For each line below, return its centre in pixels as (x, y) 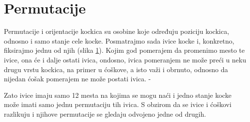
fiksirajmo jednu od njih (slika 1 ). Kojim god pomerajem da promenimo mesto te (124, 50)
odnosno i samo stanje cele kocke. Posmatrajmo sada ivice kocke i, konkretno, (119, 40)
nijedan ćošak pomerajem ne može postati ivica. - (78, 79)
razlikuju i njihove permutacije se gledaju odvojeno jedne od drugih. (105, 114)
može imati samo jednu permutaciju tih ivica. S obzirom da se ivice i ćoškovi (118, 104)
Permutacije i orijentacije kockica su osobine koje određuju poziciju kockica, (117, 31)
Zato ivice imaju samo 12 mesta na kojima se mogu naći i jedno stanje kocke (118, 95)
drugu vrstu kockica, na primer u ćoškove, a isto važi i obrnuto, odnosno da (116, 69)
